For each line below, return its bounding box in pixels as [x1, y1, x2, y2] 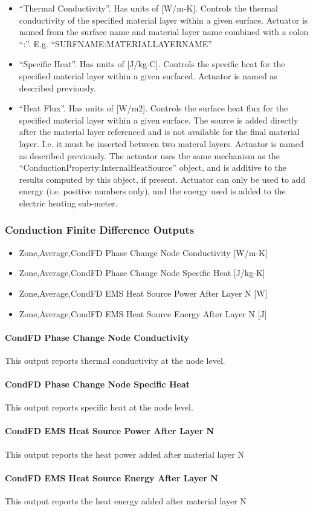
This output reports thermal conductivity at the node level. [5, 354, 225, 366]
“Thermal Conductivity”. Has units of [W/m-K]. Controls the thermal [19, 2, 278, 14]
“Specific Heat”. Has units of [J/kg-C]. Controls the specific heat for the [19, 58, 285, 70]
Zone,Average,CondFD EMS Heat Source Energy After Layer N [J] [19, 307, 267, 320]
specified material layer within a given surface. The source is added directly [19, 113, 298, 126]
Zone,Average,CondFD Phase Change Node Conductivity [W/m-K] [19, 246, 268, 259]
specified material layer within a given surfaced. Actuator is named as [19, 69, 277, 82]
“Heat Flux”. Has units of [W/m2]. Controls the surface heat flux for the [19, 102, 288, 114]
